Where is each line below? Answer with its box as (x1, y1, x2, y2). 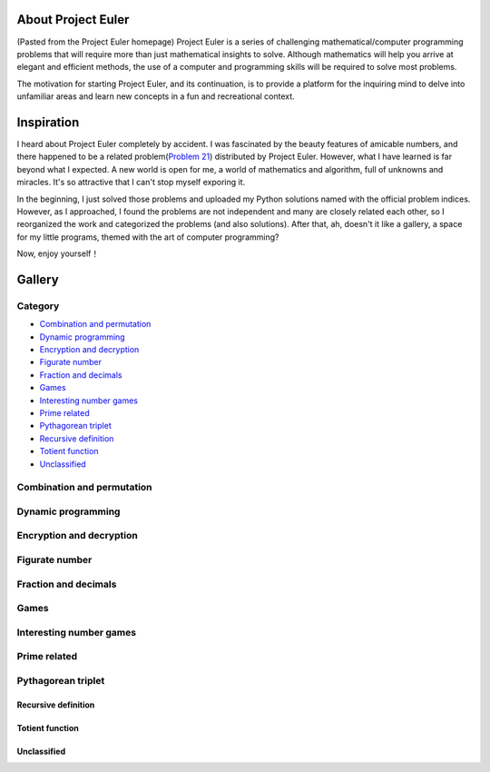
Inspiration (16, 114, 80, 130)
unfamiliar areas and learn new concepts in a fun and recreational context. (16, 91, 295, 102)
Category (16, 300, 60, 312)
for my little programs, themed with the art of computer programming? (16, 232, 279, 242)
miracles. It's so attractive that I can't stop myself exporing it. (16, 177, 246, 188)
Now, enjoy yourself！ (16, 248, 100, 259)
